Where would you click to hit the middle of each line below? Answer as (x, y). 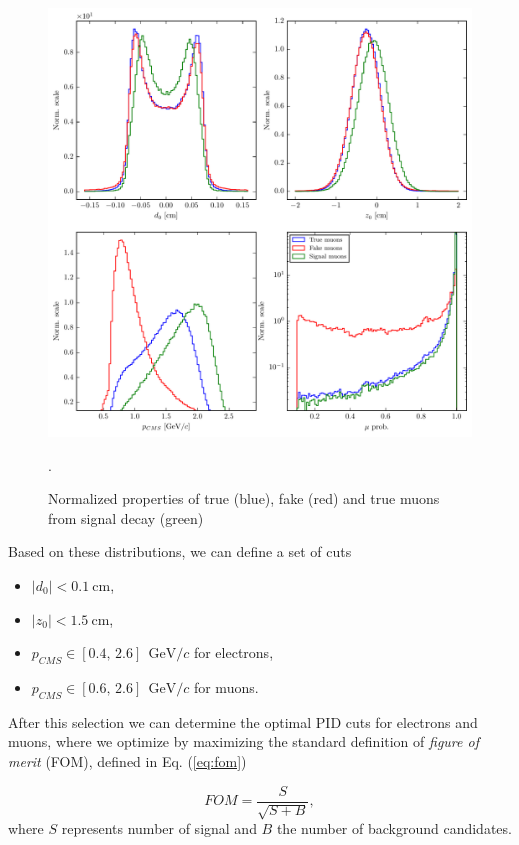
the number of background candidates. (394, 828)
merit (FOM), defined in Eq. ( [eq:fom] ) (127, 760)
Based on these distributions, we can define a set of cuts (180, 551)
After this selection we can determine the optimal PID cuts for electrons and (243, 721)
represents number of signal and (159, 828)
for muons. (226, 686)
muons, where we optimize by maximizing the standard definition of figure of (243, 741)
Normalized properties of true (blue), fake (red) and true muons (244, 498)
